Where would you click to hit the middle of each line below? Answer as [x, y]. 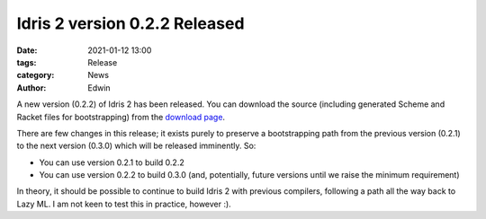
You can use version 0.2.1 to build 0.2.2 [112, 162]
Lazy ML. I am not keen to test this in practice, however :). [124, 204]
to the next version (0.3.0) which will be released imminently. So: [136, 146]
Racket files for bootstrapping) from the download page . [121, 117]
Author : [31, 88]
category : [36, 75]
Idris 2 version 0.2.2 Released [130, 23]
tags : [27, 62]
